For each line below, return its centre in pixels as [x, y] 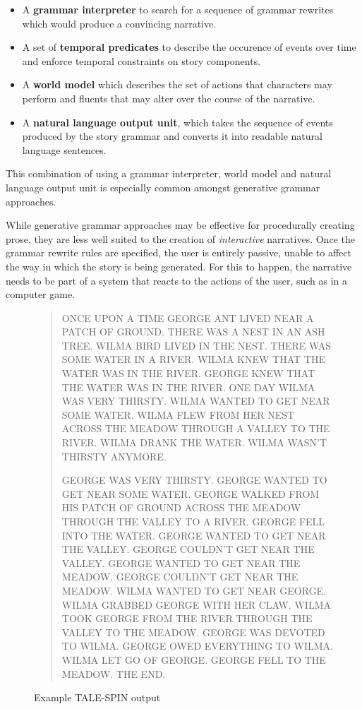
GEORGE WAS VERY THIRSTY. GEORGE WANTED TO [194, 480]
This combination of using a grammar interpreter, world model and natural [169, 173]
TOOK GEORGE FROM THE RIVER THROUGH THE [187, 618]
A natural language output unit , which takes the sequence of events [177, 122]
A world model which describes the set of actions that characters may [177, 84]
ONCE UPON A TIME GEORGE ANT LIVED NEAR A [188, 317]
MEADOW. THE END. [114, 673]
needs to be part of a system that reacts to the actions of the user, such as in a [177, 280]
